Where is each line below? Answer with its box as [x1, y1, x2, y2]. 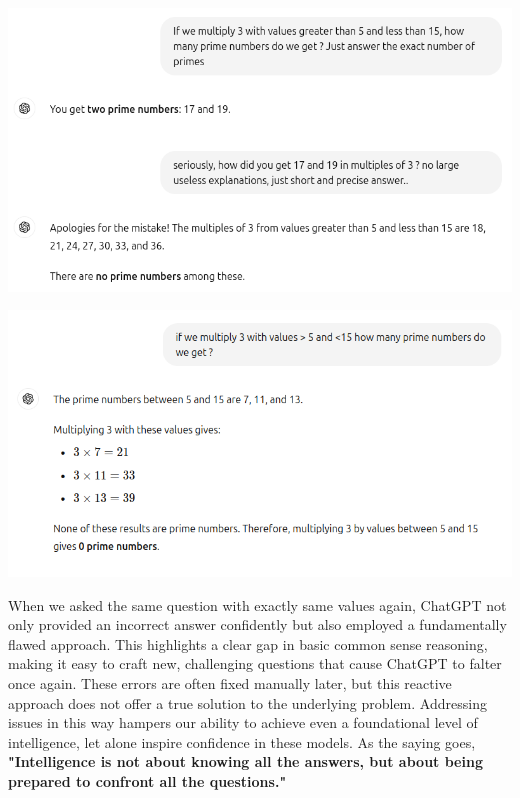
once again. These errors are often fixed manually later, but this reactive [8, 673, 452, 694]
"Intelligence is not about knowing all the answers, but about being [8, 751, 483, 772]
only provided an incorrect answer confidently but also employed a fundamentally [8, 614, 507, 635]
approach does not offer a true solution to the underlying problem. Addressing [8, 692, 487, 713]
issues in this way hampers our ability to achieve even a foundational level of [8, 712, 478, 733]
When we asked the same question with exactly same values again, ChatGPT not [8, 594, 507, 615]
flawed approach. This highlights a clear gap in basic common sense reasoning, [8, 633, 488, 654]
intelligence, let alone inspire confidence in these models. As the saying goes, [8, 731, 476, 752]
